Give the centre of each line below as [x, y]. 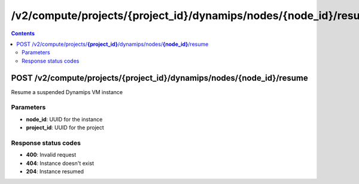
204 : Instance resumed [55, 171]
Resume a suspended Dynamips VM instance [67, 92]
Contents [23, 33]
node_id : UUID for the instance [64, 119]
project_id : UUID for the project [65, 127]
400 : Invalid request [51, 155]
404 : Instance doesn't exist [60, 163]
